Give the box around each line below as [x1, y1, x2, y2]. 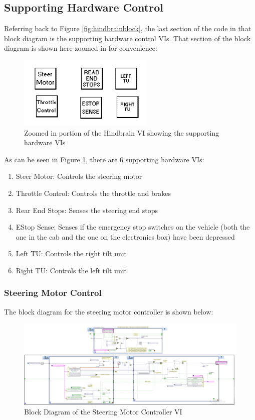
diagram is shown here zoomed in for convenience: [4, 43, 157, 53]
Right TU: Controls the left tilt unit [16, 265, 127, 275]
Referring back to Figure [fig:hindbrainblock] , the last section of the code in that [4, 23, 251, 34]
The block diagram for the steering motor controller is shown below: [4, 306, 213, 317]
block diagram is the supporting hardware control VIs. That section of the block [4, 33, 251, 43]
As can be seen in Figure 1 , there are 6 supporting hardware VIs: [4, 154, 204, 164]
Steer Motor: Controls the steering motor [16, 171, 142, 181]
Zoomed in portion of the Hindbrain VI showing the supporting [24, 127, 219, 138]
